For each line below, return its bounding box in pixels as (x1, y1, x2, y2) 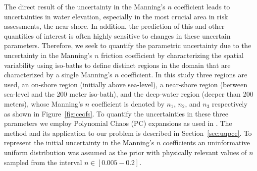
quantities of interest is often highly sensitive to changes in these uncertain (4, 30, 231, 41)
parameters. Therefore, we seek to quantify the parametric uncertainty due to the (4, 40, 251, 51)
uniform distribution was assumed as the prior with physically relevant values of (4, 147, 247, 157)
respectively (212, 98, 248, 109)
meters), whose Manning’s (4, 98, 83, 109)
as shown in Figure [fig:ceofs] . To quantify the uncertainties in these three (4, 108, 228, 118)
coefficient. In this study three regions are (121, 69, 248, 80)
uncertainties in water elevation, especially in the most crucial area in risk (4, 11, 228, 21)
